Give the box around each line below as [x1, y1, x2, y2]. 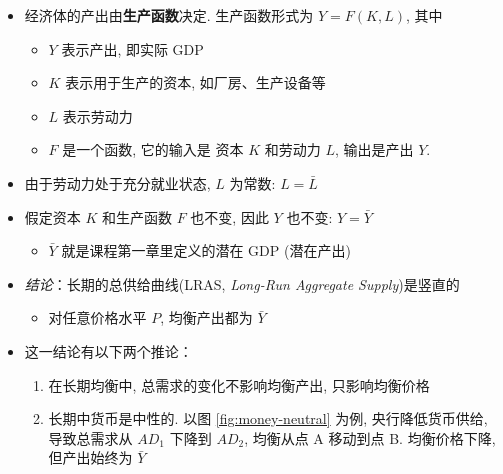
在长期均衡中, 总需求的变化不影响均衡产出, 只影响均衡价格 [48, 374, 430, 395]
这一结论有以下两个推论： [24, 340, 193, 361]
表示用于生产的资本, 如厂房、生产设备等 [65, 72, 326, 93]
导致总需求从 [48, 427, 133, 448]
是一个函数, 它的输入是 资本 [62, 139, 244, 160]
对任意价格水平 [48, 307, 147, 328]
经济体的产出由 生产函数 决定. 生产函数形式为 [24, 5, 314, 25]
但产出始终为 [48, 447, 133, 468]
